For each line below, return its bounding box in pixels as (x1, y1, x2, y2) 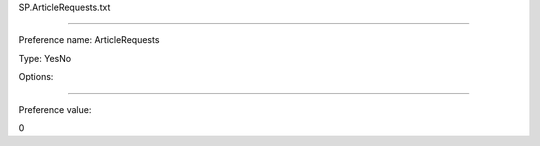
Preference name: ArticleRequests (18, 34, 160, 46)
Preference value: (18, 103, 92, 115)
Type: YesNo (18, 52, 72, 64)
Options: (18, 71, 54, 83)
